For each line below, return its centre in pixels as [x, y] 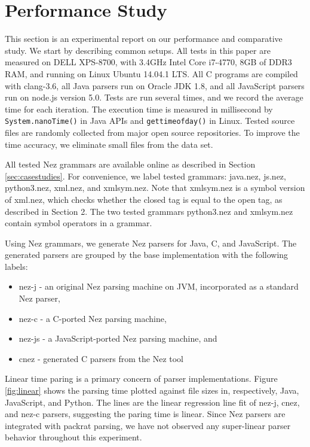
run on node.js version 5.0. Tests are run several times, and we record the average [154, 97]
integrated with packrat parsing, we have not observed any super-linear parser [148, 425]
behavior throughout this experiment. [73, 437]
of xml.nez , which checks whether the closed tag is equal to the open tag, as [144, 199]
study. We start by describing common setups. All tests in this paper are [138, 50]
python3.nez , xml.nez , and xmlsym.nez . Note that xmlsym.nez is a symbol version [155, 188]
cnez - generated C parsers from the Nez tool [101, 358]
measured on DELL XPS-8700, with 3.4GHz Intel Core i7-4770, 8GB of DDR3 [148, 62]
